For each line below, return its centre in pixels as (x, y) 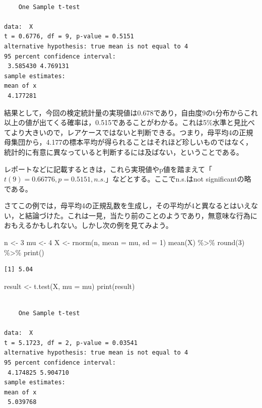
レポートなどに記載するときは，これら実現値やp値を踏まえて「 (108, 169)
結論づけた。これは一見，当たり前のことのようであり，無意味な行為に (141, 215)
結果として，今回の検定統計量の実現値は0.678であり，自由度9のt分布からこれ (131, 112)
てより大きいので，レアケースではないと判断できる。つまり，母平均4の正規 (129, 132)
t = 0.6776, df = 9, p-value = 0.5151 (69, 37)
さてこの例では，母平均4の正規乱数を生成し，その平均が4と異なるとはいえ (127, 206)
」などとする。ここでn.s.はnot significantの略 (178, 179)
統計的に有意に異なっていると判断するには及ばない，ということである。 (124, 152)
